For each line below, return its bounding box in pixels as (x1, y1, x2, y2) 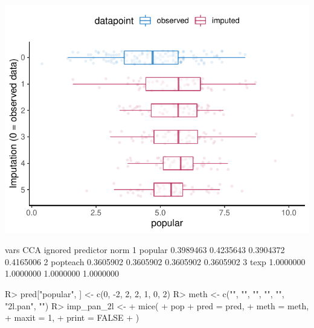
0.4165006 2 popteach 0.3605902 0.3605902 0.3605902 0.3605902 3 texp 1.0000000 (5, 255, 306, 268)
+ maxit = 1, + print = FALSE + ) (5, 311, 139, 324)
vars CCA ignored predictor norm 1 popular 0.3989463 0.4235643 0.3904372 (5, 243, 285, 256)
